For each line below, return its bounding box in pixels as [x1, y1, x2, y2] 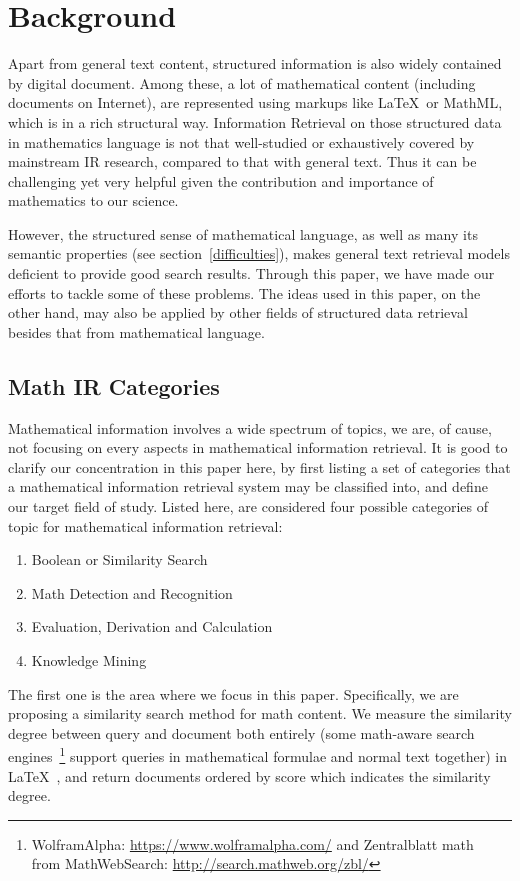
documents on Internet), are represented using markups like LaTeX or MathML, [8, 92, 503, 113]
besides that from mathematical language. [8, 321, 265, 342]
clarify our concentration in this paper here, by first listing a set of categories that [8, 456, 511, 477]
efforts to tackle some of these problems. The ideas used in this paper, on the [8, 282, 481, 303]
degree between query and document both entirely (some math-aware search [8, 722, 475, 743]
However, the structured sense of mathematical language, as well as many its [8, 223, 478, 244]
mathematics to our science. [8, 190, 179, 211]
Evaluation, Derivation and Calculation [31, 616, 273, 637]
